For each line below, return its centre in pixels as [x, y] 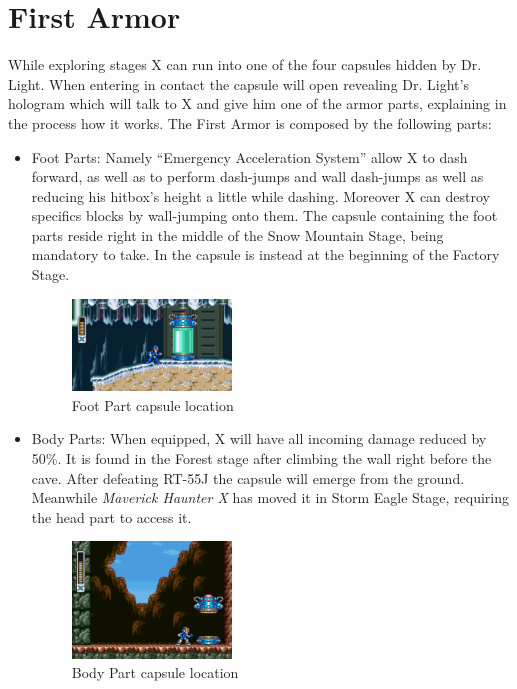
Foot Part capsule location [152, 404]
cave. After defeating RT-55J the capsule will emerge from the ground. [248, 477]
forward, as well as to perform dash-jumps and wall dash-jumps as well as [257, 176]
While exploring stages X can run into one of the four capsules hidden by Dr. [245, 64]
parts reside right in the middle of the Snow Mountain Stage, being [237, 234]
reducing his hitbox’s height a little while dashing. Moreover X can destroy [261, 195]
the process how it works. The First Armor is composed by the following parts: [250, 122]
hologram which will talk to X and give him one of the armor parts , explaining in [257, 103]
